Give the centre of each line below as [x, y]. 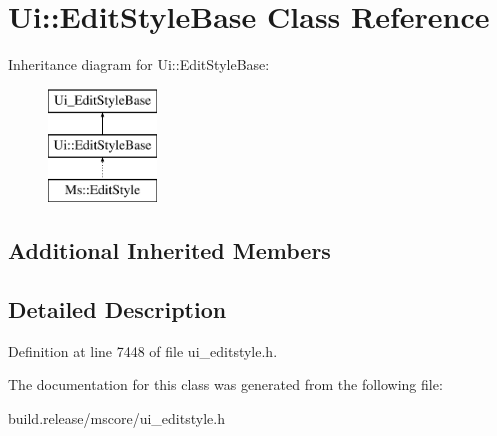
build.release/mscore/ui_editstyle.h [116, 417]
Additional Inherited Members [169, 250]
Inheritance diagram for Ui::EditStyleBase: [139, 64]
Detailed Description [117, 308]
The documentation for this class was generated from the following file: [225, 384]
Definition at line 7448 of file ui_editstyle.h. [143, 350]
